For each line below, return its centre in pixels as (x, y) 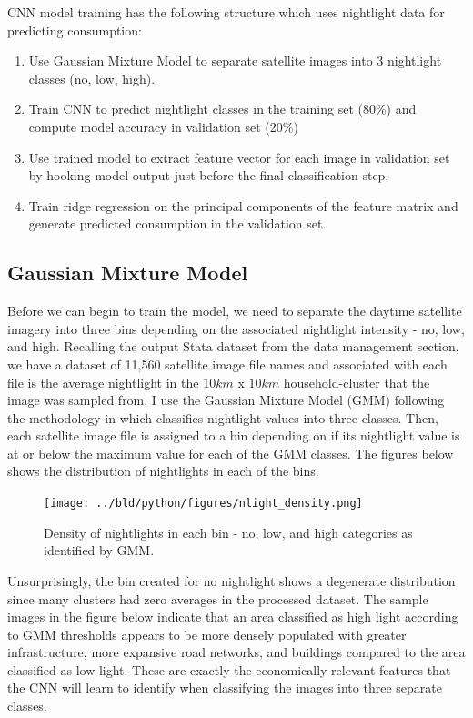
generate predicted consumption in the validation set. (177, 223)
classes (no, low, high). (92, 78)
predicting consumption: (75, 30)
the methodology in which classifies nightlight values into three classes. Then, (223, 417)
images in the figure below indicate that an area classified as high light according (233, 617)
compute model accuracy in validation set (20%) (163, 126)
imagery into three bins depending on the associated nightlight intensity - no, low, (236, 328)
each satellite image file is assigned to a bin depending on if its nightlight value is (234, 435)
